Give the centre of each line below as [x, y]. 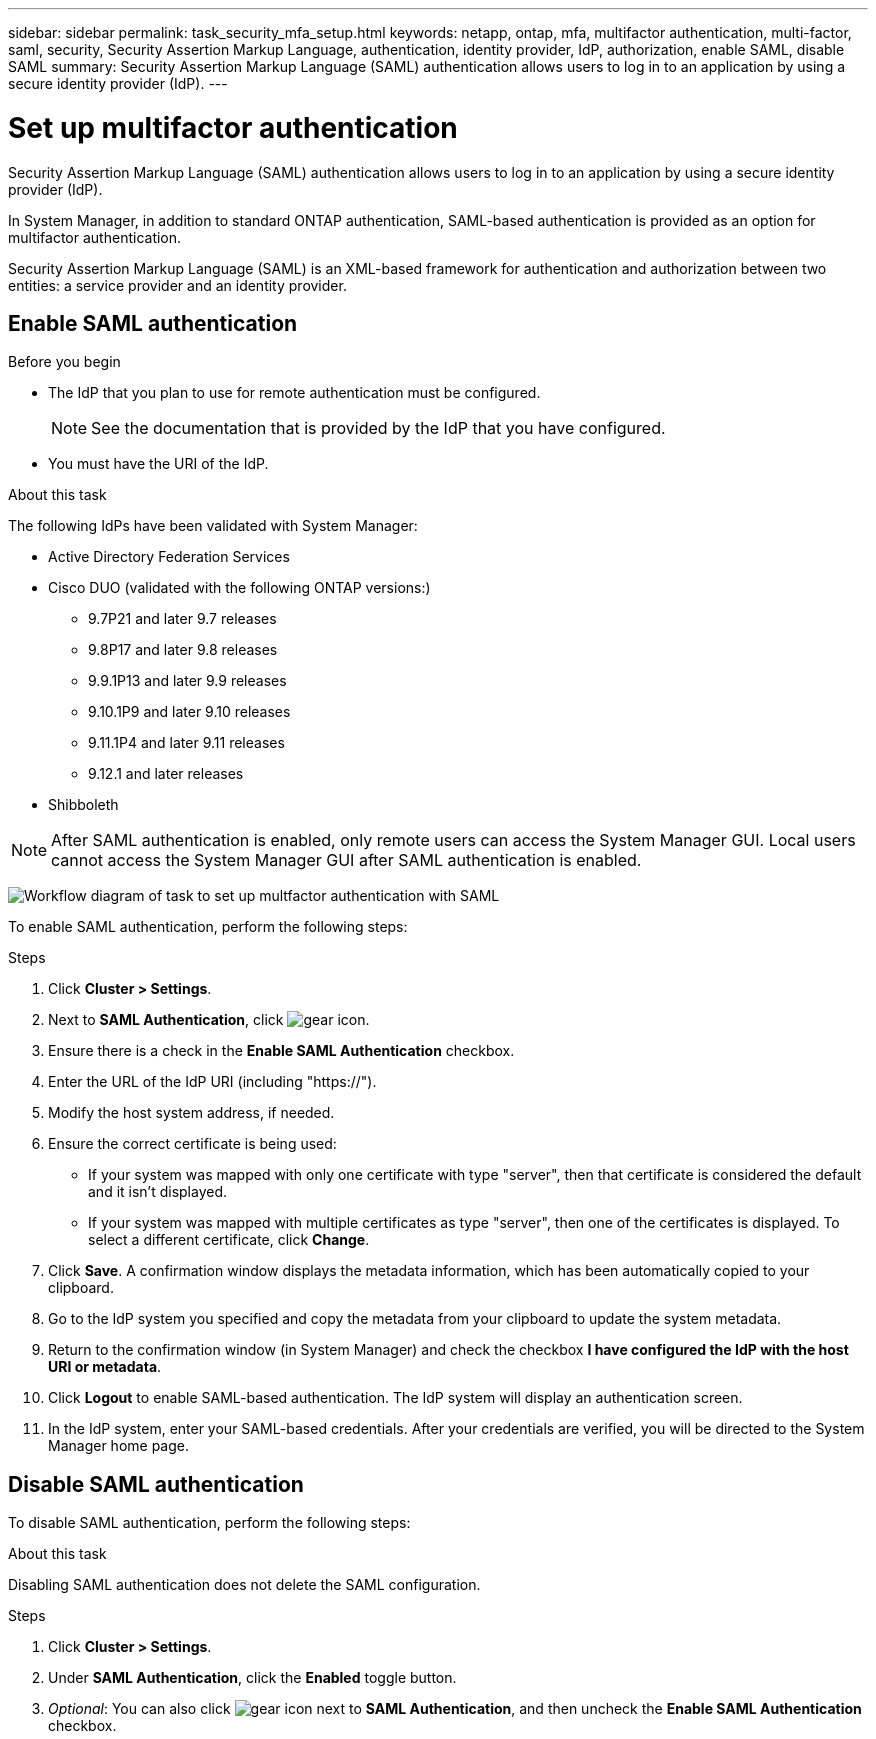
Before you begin [64, 362]
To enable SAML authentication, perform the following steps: [208, 927]
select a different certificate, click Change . [229, 1240]
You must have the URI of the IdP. [158, 464]
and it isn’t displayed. [158, 1192]
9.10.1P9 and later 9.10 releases [189, 712]
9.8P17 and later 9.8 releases [183, 650]
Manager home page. [118, 1446]
